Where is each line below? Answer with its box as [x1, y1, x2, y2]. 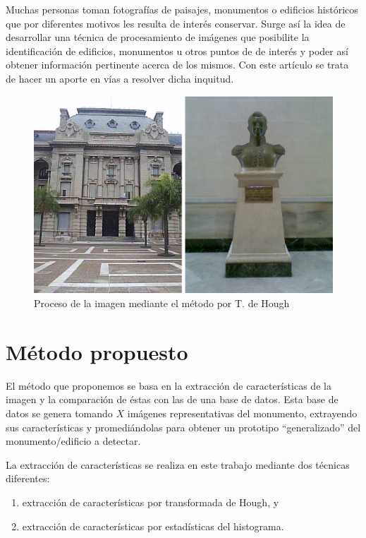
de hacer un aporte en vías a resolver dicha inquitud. [6, 71, 234, 85]
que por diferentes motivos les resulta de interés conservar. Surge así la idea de [6, 16, 346, 30]
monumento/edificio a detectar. [6, 434, 141, 448]
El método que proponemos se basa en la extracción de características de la [6, 378, 331, 393]
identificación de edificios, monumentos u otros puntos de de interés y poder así [6, 43, 348, 58]
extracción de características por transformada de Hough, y [22, 494, 279, 509]
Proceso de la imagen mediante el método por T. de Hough [34, 296, 290, 311]
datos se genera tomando [6, 405, 113, 420]
